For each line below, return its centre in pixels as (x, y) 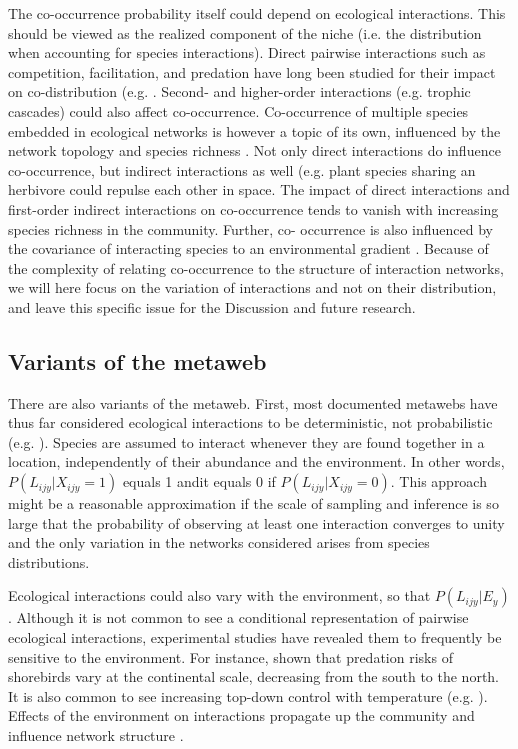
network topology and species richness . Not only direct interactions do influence (254, 150)
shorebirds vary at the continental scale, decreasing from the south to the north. (254, 676)
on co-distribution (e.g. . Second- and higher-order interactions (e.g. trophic (239, 91)
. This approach (438, 481)
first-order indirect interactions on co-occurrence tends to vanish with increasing (253, 208)
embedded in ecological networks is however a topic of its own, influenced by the (254, 130)
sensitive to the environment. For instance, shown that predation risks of (230, 656)
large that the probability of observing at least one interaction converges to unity (256, 522)
